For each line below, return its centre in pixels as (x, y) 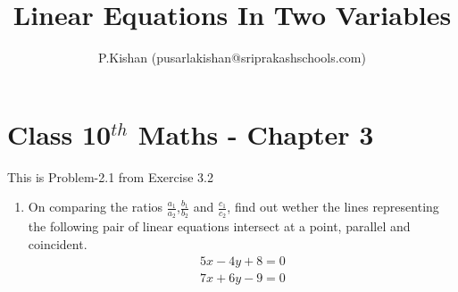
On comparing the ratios (96, 207)
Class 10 (59, 133)
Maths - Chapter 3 (256, 133)
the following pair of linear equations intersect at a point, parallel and (219, 226)
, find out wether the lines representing (333, 207)
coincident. (58, 244)
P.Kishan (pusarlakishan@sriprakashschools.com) (232, 58)
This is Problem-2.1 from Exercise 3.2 (110, 176)
